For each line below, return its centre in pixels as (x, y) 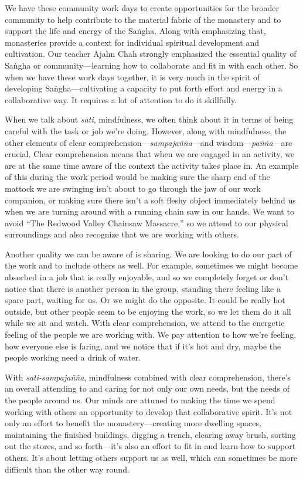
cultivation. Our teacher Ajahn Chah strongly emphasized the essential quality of (151, 54)
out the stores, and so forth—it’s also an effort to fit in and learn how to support (150, 446)
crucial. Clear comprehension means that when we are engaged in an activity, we (150, 154)
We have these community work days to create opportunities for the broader (142, 8)
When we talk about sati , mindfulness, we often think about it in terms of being (149, 119)
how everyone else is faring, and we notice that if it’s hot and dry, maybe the (143, 346)
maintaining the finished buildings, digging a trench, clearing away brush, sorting (150, 434)
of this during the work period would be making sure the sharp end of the (137, 177)
